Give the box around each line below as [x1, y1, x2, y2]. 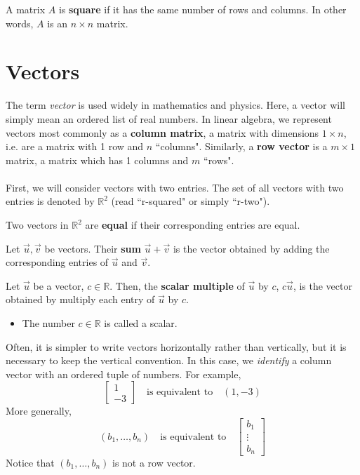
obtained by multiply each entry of [6, 292, 155, 307]
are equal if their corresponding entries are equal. [85, 218, 300, 232]
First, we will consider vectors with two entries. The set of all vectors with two [6, 180, 344, 194]
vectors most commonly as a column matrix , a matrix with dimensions [6, 125, 319, 140]
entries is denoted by [6, 194, 95, 208]
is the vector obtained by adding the [173, 241, 330, 255]
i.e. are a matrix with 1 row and [6, 139, 144, 154]
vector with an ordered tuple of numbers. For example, [6, 366, 241, 381]
